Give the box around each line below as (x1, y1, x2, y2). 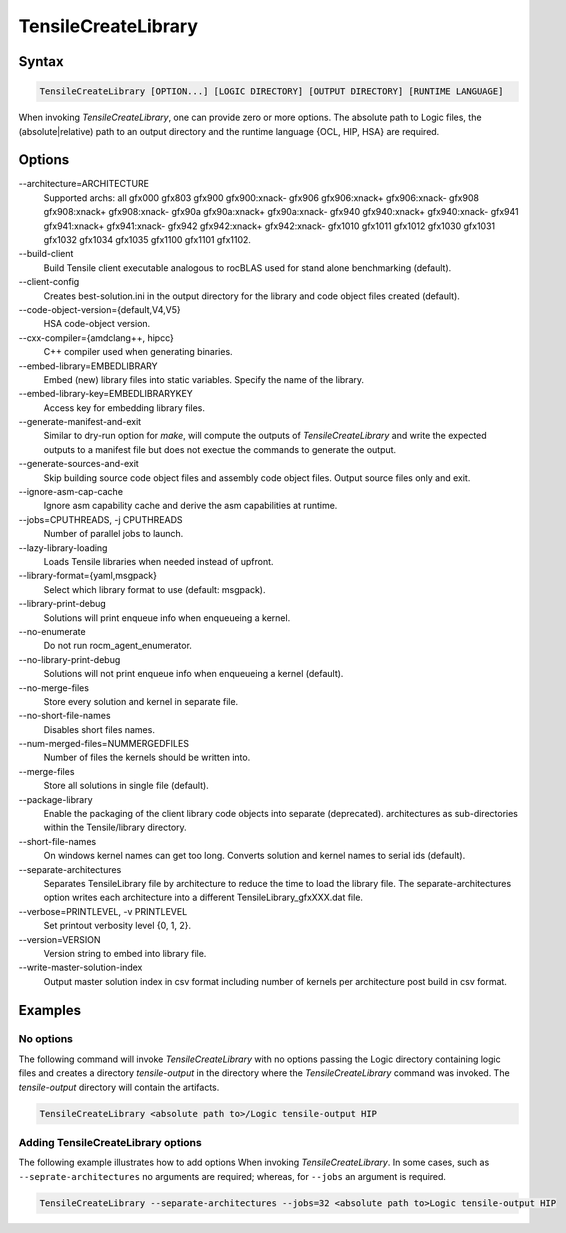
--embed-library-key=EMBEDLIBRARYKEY (18, 388, 194, 400)
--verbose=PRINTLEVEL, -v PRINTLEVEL (18, 905, 188, 917)
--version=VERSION (18, 933, 101, 945)
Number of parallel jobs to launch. (43, 528, 184, 540)
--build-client (18, 248, 74, 260)
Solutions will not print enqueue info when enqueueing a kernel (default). (43, 668, 344, 680)
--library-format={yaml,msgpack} (18, 570, 158, 582)
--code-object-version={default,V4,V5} (18, 303, 182, 315)
